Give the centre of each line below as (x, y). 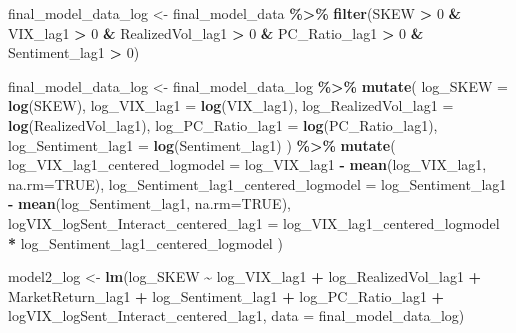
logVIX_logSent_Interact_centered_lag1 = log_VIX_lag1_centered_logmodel (254, 222)
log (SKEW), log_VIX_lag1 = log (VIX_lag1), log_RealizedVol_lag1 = (231, 105)
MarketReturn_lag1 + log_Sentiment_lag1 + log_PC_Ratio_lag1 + (226, 295)
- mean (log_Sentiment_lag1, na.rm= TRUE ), (149, 203)
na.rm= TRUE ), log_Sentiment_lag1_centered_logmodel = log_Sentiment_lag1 (257, 183)
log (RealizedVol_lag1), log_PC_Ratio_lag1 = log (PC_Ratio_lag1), (223, 124)
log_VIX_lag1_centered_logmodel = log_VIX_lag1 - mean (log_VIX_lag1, (247, 164)
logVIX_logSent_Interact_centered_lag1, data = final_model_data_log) (236, 315)
